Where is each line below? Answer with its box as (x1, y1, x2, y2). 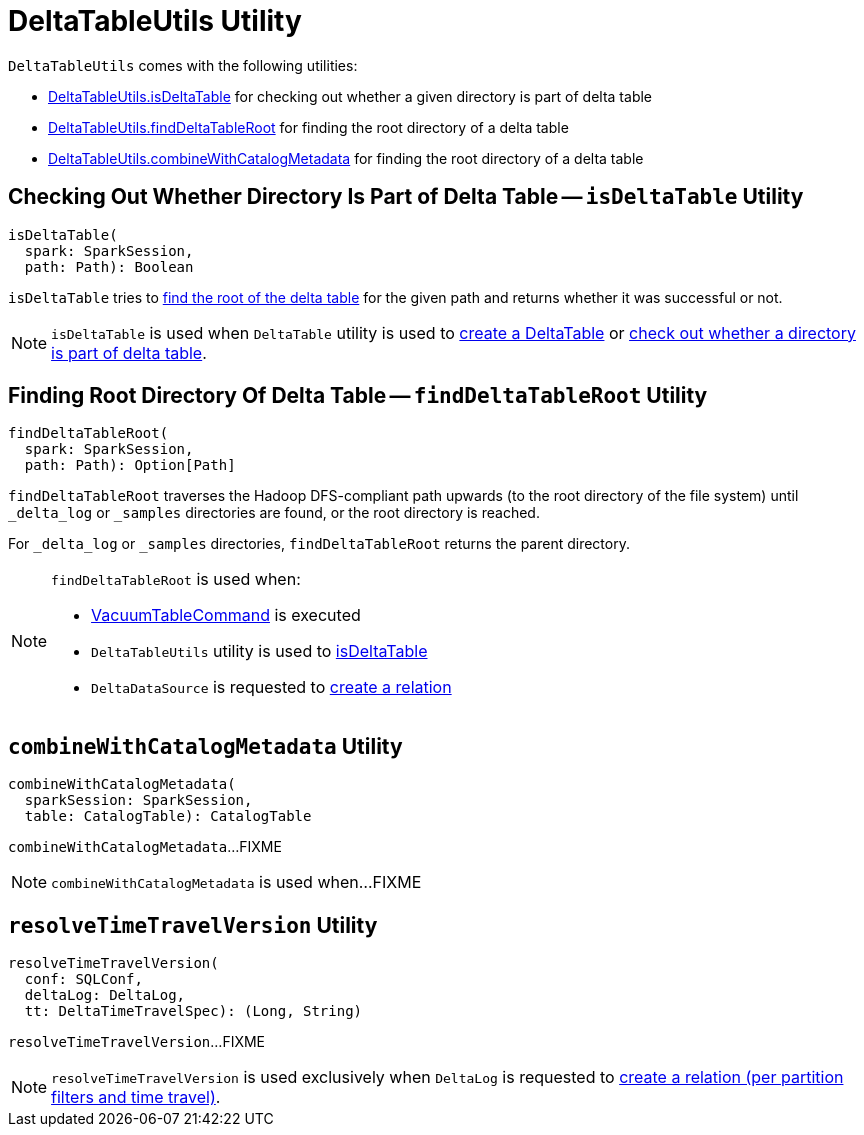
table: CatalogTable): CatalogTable (24, 808, 312, 825)
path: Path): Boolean (24, 258, 194, 275)
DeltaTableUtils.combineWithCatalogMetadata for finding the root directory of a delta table (48, 149, 644, 167)
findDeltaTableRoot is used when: (51, 569, 301, 590)
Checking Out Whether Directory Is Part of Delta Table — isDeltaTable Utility (8, 184, 804, 210)
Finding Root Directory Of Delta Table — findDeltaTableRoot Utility (8, 383, 708, 409)
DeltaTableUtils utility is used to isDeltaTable (91, 641, 428, 662)
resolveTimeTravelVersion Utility (8, 912, 378, 938)
